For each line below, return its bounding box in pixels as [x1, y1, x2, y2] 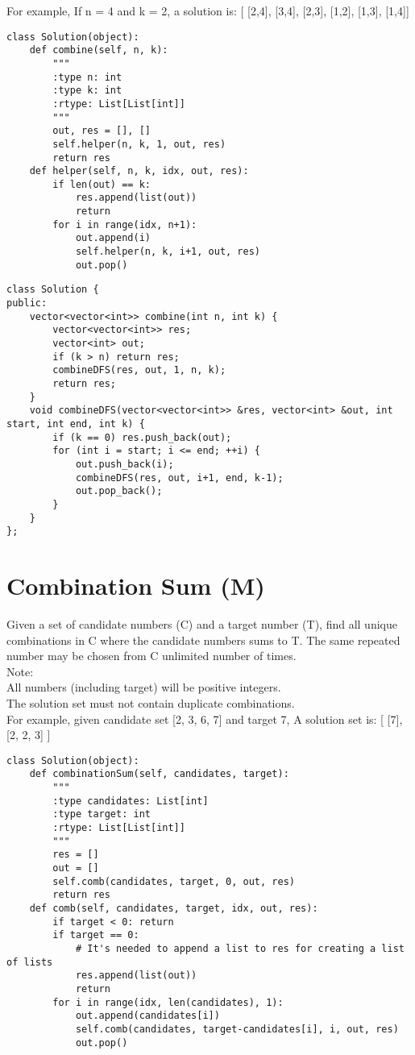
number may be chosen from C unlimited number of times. [6, 647, 297, 664]
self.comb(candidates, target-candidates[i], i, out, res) [75, 1023, 399, 1035]
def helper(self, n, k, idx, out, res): [29, 165, 249, 177]
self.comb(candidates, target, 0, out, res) [52, 875, 295, 887]
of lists [6, 956, 53, 968]
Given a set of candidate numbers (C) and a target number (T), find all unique [6, 616, 397, 632]
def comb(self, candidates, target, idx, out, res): [29, 902, 318, 914]
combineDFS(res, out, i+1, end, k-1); [75, 471, 284, 484]
